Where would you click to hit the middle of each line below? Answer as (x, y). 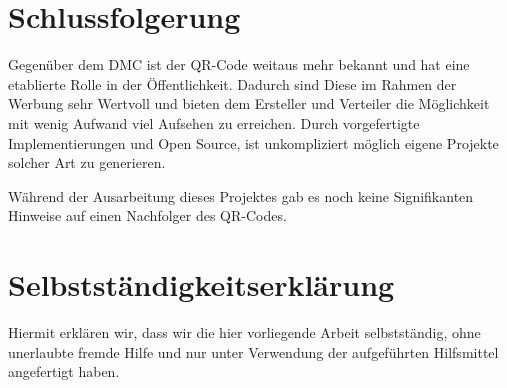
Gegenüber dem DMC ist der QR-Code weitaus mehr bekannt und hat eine (239, 64)
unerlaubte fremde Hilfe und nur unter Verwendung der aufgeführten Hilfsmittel (253, 351)
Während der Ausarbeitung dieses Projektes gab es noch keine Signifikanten (241, 195)
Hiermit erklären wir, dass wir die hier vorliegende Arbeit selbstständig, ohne (244, 332)
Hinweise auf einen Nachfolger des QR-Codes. (147, 215)
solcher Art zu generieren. (87, 162)
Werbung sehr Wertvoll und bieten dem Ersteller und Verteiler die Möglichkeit (249, 103)
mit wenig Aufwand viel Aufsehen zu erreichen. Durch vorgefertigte (214, 122)
